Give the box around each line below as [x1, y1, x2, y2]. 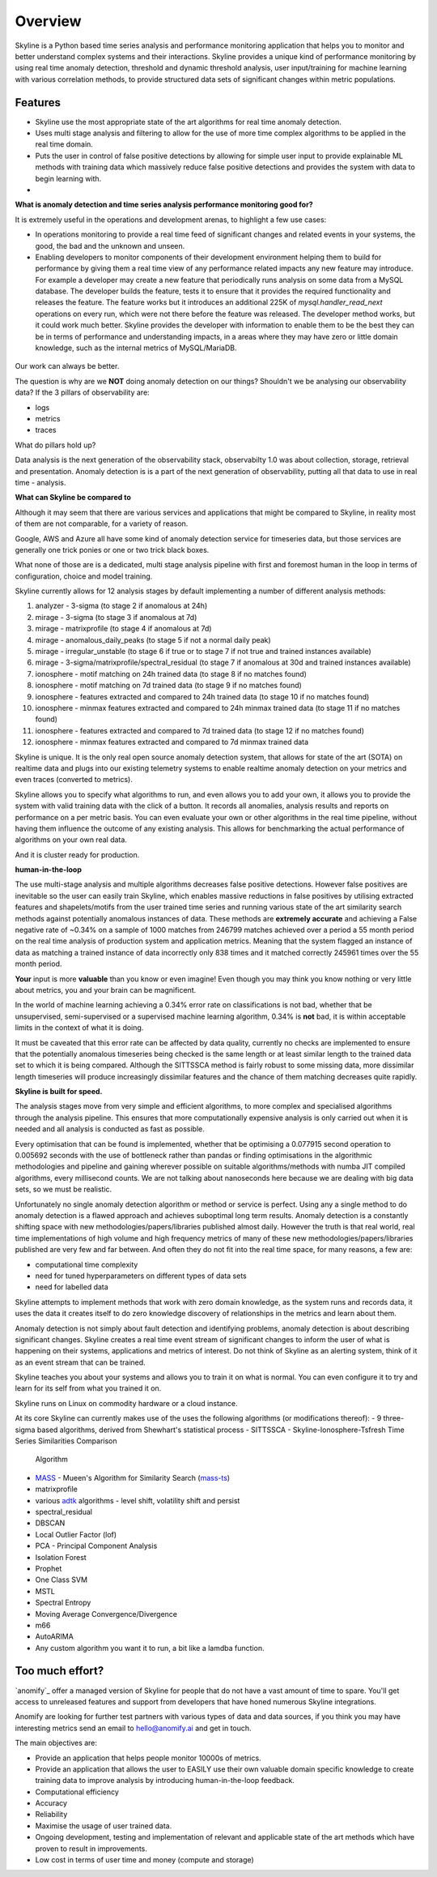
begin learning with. [35, 173, 102, 183]
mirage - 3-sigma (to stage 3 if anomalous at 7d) [35, 612, 197, 622]
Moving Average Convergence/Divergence [35, 1609, 178, 1618]
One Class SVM [35, 1575, 88, 1584]
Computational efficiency [35, 1787, 119, 1797]
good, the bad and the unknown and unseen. [35, 241, 185, 250]
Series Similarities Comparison [15, 1436, 117, 1446]
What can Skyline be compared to [15, 493, 131, 502]
